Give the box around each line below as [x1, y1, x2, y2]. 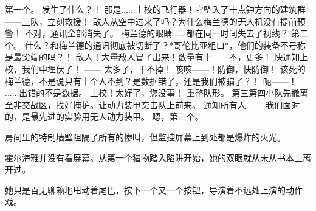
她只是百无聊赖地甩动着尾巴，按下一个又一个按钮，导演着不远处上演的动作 [5, 183, 303, 196]
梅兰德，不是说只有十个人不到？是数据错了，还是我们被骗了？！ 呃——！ [5, 74, 297, 87]
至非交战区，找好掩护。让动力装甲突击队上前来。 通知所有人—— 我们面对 [5, 98, 300, 111]
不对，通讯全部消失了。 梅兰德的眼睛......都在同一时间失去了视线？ [24, 27, 289, 40]
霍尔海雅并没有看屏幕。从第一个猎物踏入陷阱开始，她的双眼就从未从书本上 [5, 151, 303, 164]
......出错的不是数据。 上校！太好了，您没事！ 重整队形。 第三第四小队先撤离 [5, 86, 309, 99]
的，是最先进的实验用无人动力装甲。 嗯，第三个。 [5, 110, 204, 123]
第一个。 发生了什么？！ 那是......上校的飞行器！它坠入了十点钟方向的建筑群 [5, 3, 306, 15]
